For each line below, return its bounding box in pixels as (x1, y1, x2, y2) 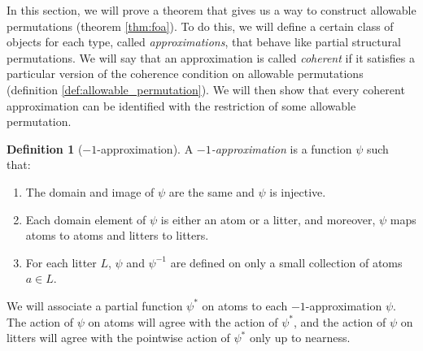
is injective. (269, 183, 326, 200)
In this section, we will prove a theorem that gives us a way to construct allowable (7, 2, 416, 18)
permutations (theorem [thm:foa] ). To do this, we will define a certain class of (7, 17, 394, 34)
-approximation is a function (211, 140, 352, 157)
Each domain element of (25, 210, 146, 227)
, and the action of (294, 313, 386, 330)
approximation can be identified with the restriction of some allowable (7, 97, 356, 114)
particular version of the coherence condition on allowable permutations (7, 65, 364, 82)
